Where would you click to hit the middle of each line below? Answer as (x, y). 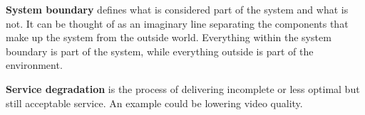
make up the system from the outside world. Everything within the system (169, 37)
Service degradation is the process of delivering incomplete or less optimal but (183, 88)
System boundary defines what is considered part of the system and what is (177, 9)
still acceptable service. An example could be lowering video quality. (154, 103)
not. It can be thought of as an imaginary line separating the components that (177, 23)
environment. (34, 65)
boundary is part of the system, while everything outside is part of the (160, 51)
